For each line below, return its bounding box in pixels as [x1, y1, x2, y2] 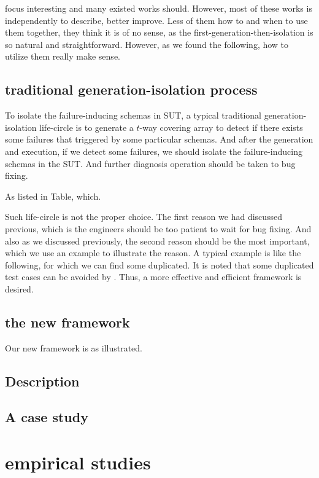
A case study [5, 407, 88, 426]
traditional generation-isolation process [5, 80, 258, 99]
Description [5, 371, 80, 390]
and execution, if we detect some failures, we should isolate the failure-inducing [5, 144, 302, 157]
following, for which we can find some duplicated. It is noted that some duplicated [5, 258, 314, 271]
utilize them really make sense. [5, 50, 120, 63]
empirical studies [5, 450, 151, 475]
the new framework [5, 312, 130, 331]
